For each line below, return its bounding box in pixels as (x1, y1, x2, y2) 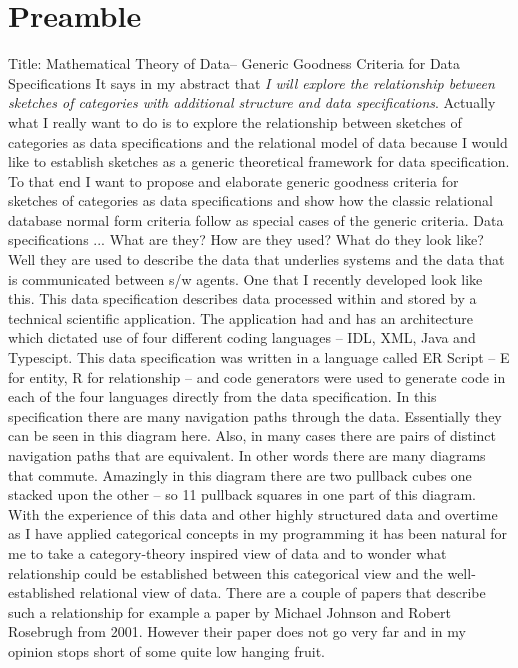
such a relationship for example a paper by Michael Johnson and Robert (8, 601, 451, 622)
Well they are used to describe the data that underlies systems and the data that (8, 249, 505, 270)
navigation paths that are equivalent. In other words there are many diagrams (8, 445, 486, 465)
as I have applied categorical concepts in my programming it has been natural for (8, 523, 507, 544)
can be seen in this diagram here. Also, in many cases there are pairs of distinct (8, 425, 496, 446)
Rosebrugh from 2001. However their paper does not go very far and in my (8, 621, 466, 642)
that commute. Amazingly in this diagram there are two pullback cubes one (8, 464, 472, 485)
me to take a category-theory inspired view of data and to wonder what (8, 542, 447, 563)
